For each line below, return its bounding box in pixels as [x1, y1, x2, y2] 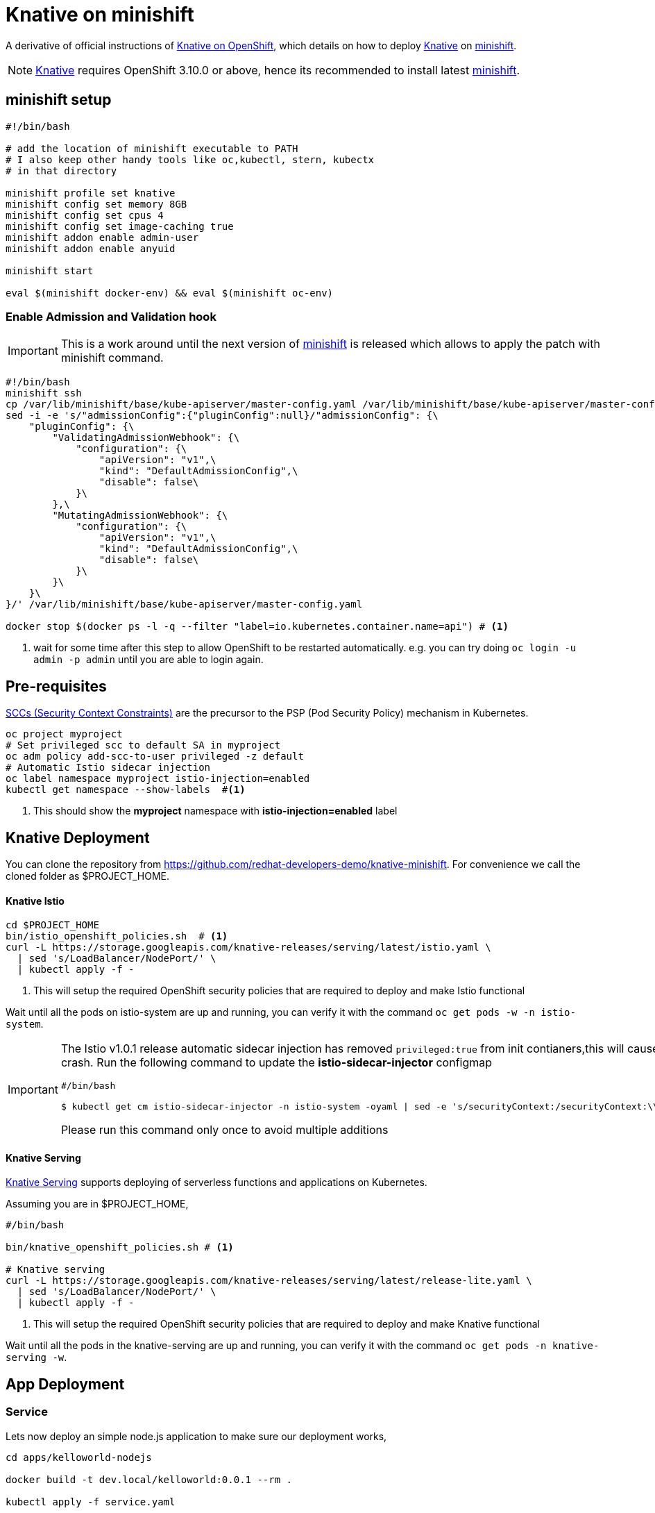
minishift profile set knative [6, 187, 176, 199]
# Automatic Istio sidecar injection [6, 762, 211, 774]
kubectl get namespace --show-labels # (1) [6, 784, 246, 796]
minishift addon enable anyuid [6, 242, 176, 254]
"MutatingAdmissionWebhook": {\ [52, 510, 228, 521]
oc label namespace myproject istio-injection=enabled [6, 773, 310, 785]
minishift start [6, 265, 94, 276]
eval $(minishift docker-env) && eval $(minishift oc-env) [6, 287, 334, 299]
